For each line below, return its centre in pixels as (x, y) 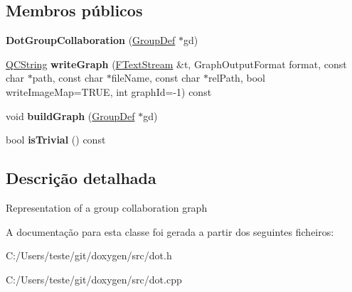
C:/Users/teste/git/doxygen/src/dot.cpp (94, 279)
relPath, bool (236, 78)
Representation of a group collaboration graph (107, 207)
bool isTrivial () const (56, 140)
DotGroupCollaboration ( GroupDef (91, 40)
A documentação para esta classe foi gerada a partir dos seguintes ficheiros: (170, 231)
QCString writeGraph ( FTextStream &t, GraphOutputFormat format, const (176, 64)
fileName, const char (156, 78)
